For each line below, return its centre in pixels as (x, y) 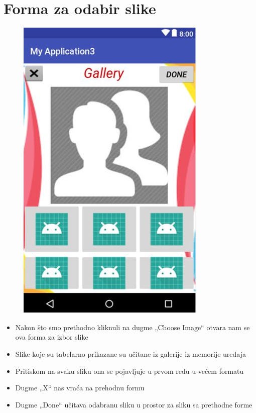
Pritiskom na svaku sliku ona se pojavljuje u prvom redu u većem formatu (130, 371)
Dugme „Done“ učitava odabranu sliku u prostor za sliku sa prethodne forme (134, 404)
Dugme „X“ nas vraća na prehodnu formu (80, 388)
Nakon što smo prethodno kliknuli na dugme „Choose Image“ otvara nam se (133, 327)
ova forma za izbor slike (52, 337)
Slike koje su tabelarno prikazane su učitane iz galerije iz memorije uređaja (131, 353)
